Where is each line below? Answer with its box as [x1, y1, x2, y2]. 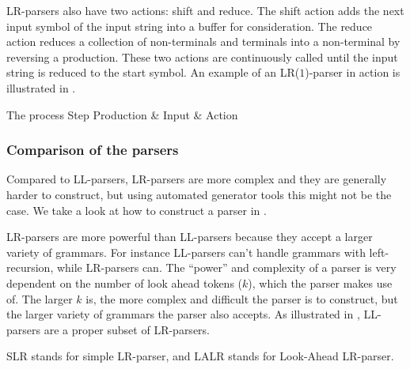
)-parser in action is [305, 64, 401, 81]
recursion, [6, 259, 54, 276]
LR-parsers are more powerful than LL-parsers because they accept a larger [6, 228, 373, 245]
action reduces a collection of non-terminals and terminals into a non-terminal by [6, 33, 401, 50]
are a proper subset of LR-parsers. [44, 321, 210, 337]
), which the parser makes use [248, 274, 393, 291]
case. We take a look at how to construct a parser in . [6, 201, 267, 218]
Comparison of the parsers [6, 140, 179, 160]
